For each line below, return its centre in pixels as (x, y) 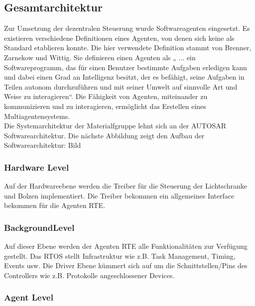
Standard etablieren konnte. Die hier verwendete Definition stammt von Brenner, (128, 48)
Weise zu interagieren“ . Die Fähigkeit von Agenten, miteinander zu (106, 96)
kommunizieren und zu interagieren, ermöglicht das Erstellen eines (105, 106)
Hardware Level (37, 167)
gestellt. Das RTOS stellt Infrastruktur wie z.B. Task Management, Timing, (120, 255)
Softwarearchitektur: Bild (43, 145)
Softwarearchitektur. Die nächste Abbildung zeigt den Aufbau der (104, 135)
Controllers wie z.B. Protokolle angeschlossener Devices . (89, 275)
